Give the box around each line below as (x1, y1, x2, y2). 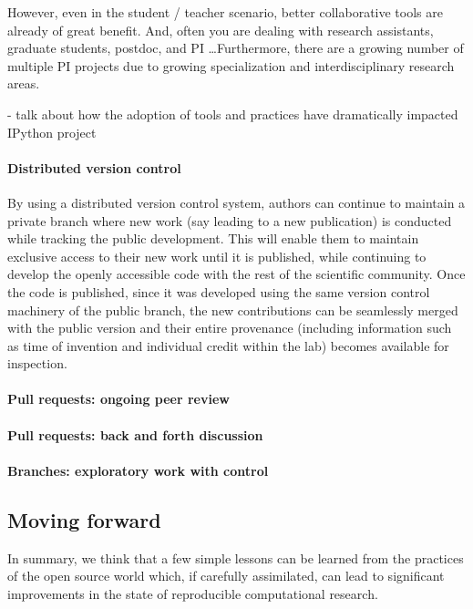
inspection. (7, 354, 67, 373)
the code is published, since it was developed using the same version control (7, 282, 430, 301)
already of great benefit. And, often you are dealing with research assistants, (7, 20, 434, 39)
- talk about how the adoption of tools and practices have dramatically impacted (7, 104, 458, 123)
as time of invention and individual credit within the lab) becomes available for (7, 335, 449, 355)
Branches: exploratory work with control (7, 460, 269, 480)
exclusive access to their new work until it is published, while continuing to (7, 246, 427, 265)
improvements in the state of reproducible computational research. (7, 583, 378, 603)
